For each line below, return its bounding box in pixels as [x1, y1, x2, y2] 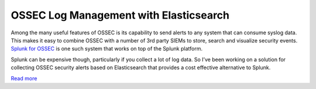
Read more [11, 74, 37, 81]
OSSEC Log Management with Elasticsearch [11, 9, 230, 22]
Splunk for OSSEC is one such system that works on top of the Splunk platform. [11, 45, 203, 52]
